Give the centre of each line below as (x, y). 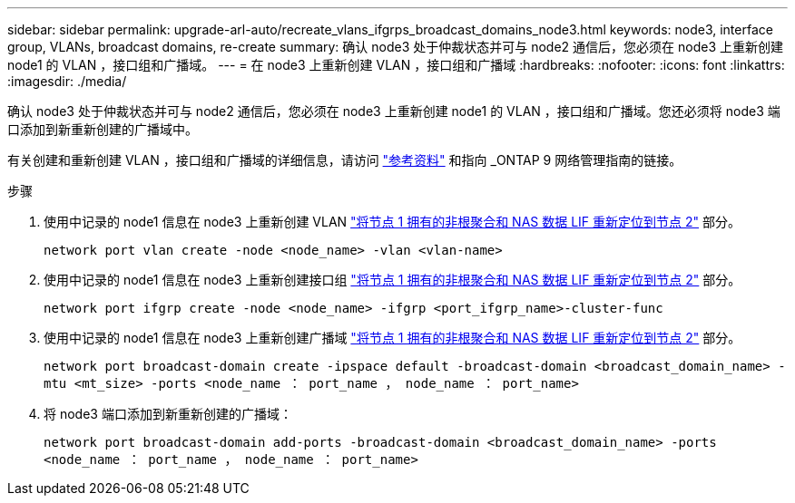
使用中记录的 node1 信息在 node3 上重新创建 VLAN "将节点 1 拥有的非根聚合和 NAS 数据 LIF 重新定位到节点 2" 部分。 (392, 222)
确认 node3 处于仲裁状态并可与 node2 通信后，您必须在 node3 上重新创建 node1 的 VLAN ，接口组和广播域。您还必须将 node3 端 (394, 111)
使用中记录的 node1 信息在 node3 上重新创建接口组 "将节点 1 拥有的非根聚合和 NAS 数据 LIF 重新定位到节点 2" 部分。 (393, 280)
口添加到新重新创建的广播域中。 (103, 129)
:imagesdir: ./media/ (67, 81)
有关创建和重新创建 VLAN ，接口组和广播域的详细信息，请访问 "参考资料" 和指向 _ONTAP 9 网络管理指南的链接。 (345, 160)
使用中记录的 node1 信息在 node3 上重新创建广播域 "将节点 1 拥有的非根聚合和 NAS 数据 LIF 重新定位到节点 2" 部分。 (393, 338)
